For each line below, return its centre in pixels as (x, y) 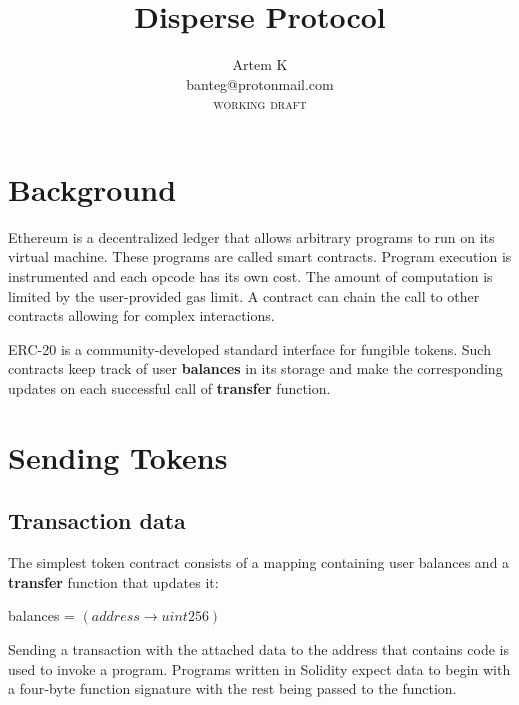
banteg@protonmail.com (260, 83)
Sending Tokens (118, 456)
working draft (260, 103)
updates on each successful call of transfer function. (169, 388)
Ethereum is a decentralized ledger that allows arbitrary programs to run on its (251, 236)
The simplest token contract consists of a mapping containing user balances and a (259, 562)
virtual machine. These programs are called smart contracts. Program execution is (260, 256)
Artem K (260, 64)
